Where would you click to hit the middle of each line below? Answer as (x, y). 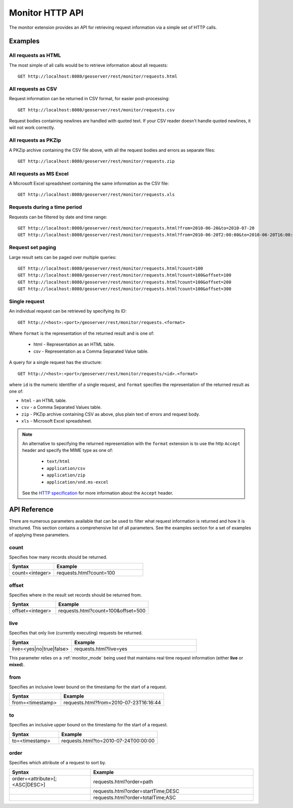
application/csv (66, 468)
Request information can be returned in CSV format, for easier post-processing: (89, 99)
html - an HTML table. (44, 400)
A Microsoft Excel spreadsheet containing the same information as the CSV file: (89, 184)
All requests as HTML (35, 55)
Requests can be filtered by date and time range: (58, 217)
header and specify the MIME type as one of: (68, 450)
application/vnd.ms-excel (78, 482)
